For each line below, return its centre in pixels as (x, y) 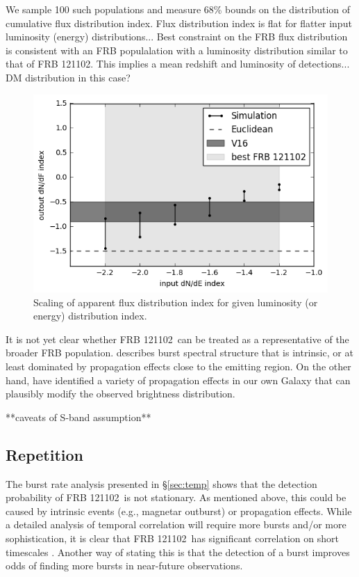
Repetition (45, 454)
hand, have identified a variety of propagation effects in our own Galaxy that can (178, 380)
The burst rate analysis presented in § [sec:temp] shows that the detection (161, 483)
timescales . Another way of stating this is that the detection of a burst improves (178, 552)
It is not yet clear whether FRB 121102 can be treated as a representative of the (177, 339)
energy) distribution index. (90, 316)
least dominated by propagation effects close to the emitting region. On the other (178, 366)
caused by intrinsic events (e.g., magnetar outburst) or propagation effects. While (179, 511)
